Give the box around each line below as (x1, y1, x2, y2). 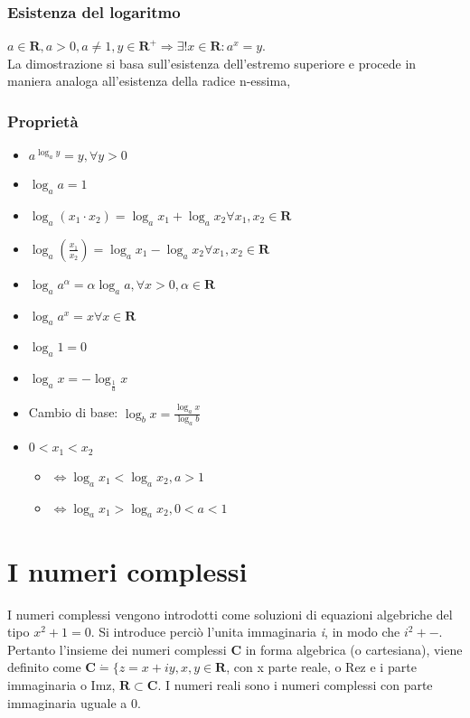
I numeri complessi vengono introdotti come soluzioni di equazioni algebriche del (7, 604, 453, 623)
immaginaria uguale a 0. (7, 693, 141, 712)
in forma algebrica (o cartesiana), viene (245, 639, 463, 658)
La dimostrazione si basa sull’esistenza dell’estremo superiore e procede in (7, 53, 417, 72)
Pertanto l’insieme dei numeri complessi (7, 639, 227, 658)
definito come (7, 657, 81, 676)
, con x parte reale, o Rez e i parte (226, 657, 417, 676)
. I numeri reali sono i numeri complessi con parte (157, 675, 433, 694)
